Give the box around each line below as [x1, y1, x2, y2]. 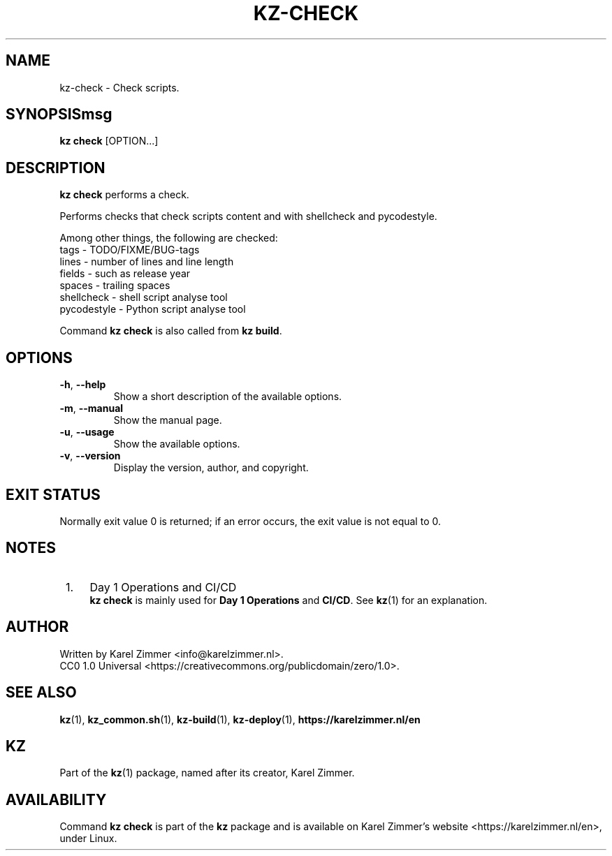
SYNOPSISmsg [6, 105, 112, 124]
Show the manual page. [113, 414, 222, 427]
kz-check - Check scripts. [59, 81, 180, 94]
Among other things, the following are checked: [59, 232, 278, 244]
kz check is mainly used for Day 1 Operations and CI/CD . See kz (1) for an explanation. [89, 593, 488, 606]
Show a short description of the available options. [113, 390, 342, 403]
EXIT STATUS [6, 485, 101, 503]
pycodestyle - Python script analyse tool [59, 303, 246, 316]
